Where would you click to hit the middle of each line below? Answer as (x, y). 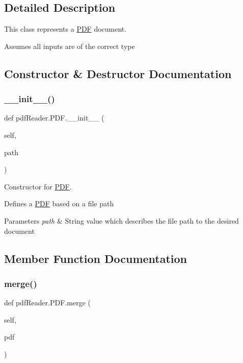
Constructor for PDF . (38, 186)
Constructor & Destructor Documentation (118, 73)
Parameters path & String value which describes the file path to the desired (121, 220)
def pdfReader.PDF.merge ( (48, 302)
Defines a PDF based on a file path (59, 203)
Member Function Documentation (96, 258)
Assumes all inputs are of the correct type (70, 46)
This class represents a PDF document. (65, 29)
